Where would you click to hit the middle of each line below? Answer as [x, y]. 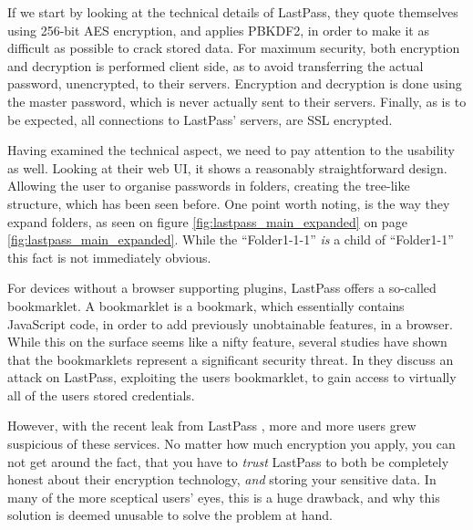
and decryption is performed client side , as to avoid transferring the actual [216, 65]
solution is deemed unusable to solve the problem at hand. [170, 515]
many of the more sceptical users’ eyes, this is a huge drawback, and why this [224, 497]
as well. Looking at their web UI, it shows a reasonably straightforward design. [227, 167]
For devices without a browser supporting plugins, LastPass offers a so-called [222, 288]
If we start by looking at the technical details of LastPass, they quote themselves [233, 12]
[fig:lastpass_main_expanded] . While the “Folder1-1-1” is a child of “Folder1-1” [231, 239]
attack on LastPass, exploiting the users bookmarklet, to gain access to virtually [232, 377]
